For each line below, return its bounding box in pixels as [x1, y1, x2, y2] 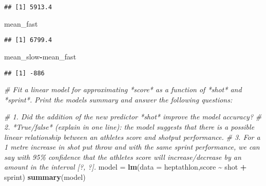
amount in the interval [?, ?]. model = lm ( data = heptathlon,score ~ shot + [4, 161, 247, 172]
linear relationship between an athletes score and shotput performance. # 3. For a [4, 131, 260, 142]
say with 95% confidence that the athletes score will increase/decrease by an [4, 151, 241, 162]
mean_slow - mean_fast [4, 51, 77, 61]
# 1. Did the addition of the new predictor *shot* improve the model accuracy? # [4, 111, 262, 122]
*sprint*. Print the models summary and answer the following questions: [4, 94, 233, 105]
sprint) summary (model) [4, 171, 86, 182]
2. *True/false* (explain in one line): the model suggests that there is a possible [4, 121, 255, 132]
